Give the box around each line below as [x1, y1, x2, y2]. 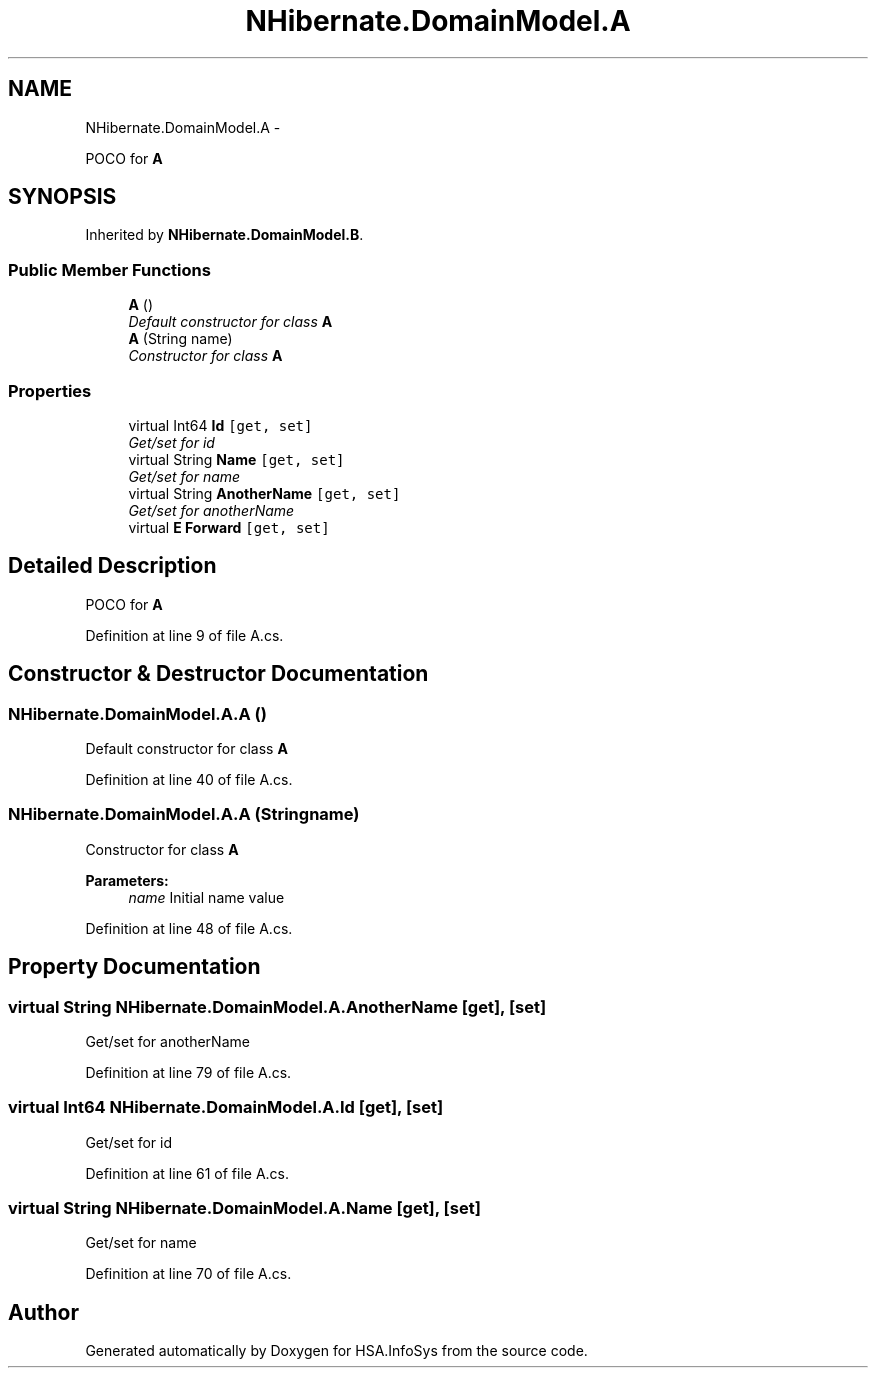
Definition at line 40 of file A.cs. [85, 771, 293, 788]
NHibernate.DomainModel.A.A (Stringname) [8, 804, 360, 825]
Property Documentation [8, 954, 261, 980]
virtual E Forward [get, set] [128, 518, 330, 536]
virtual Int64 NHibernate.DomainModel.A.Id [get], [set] [8, 1097, 444, 1118]
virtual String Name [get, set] [128, 450, 345, 468]
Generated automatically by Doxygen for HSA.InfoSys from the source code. [85, 1342, 588, 1360]
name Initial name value [128, 888, 285, 906]
